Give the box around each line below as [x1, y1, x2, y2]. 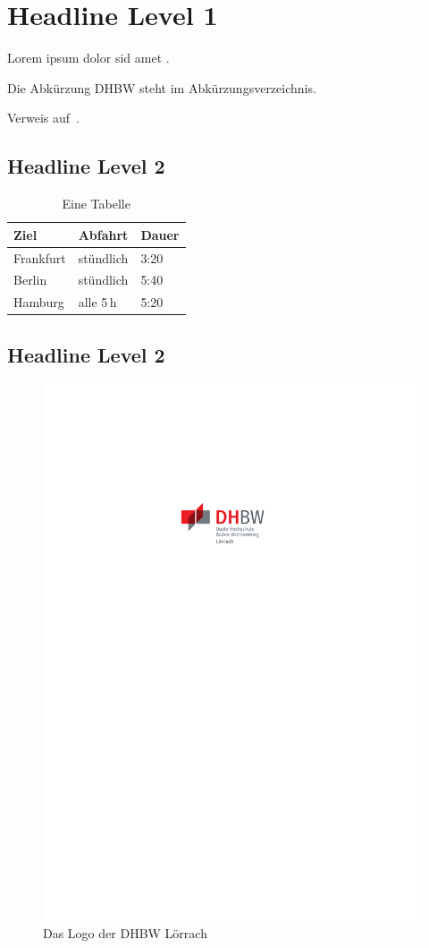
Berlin [13, 270, 47, 289]
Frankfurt [13, 248, 66, 267]
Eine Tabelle [62, 194, 130, 213]
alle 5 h [78, 293, 117, 312]
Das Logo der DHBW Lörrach [43, 923, 207, 942]
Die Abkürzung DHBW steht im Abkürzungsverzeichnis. [7, 78, 316, 97]
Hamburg [13, 293, 64, 312]
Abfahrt [78, 225, 129, 243]
